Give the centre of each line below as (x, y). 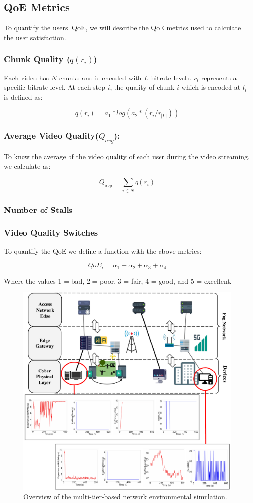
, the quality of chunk (142, 87)
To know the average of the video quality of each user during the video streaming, (127, 156)
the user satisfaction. (35, 37)
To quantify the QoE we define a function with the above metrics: (103, 251)
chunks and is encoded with (100, 77)
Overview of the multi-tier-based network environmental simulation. (125, 496)
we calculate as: (27, 166)
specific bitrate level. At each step (55, 87)
